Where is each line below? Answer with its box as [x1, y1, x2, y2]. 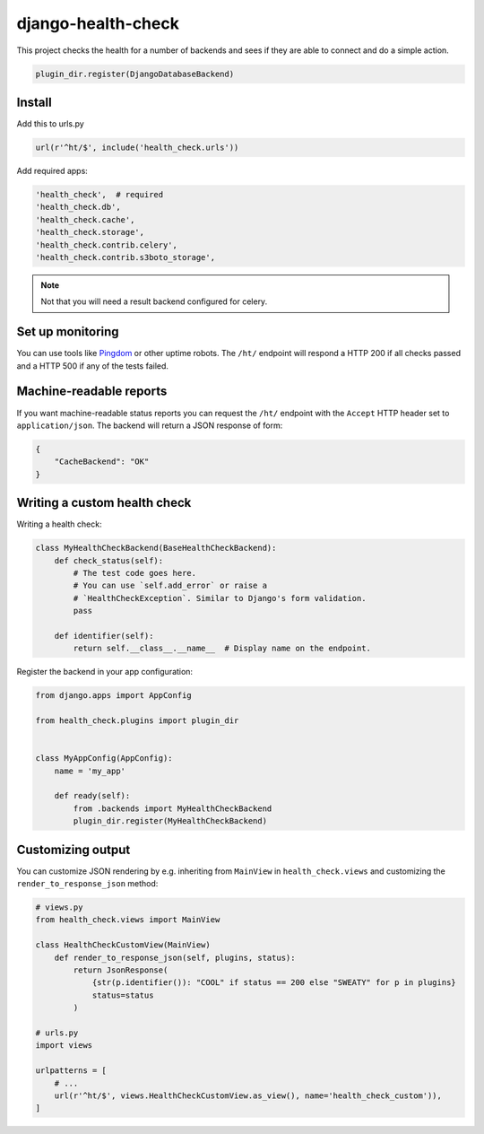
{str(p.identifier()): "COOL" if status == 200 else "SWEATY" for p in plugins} [91, 978, 456, 988]
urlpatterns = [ [35, 1066, 108, 1076]
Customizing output [16, 842, 131, 857]
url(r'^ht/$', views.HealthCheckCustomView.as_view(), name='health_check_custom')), [54, 1090, 443, 1101]
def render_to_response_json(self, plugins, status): [54, 952, 296, 963]
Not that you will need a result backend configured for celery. [40, 296, 268, 307]
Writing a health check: [16, 519, 102, 529]
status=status [91, 990, 154, 1000]
